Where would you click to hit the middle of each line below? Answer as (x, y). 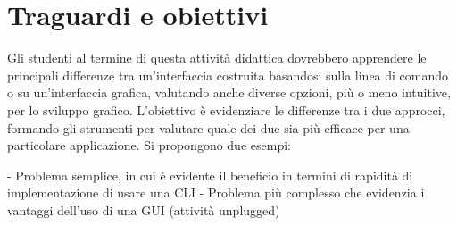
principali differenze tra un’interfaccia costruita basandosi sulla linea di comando (228, 75)
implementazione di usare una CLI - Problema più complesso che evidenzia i (216, 193)
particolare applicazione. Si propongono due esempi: (149, 145)
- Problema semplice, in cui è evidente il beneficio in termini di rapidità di (210, 175)
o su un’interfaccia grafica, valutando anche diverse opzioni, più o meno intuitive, (229, 92)
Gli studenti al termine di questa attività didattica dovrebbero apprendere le (217, 58)
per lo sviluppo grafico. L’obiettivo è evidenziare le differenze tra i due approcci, (226, 109)
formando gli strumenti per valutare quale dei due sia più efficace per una (208, 127)
